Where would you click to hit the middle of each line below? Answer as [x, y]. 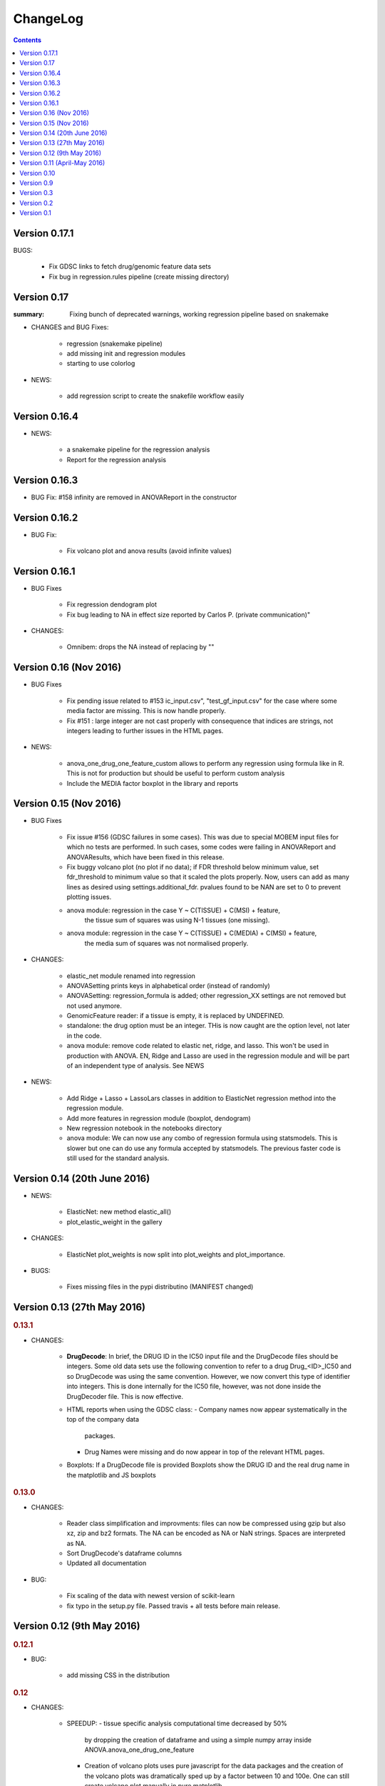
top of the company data [103, 1420]
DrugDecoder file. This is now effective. [125, 1396]
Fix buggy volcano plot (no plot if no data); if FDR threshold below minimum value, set [192, 867]
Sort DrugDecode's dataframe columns [124, 1553]
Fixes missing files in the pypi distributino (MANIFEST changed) [160, 1287]
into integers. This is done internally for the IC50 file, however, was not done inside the [194, 1387]
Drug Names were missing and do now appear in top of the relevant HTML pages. [205, 1452]
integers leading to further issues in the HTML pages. [145, 730]
